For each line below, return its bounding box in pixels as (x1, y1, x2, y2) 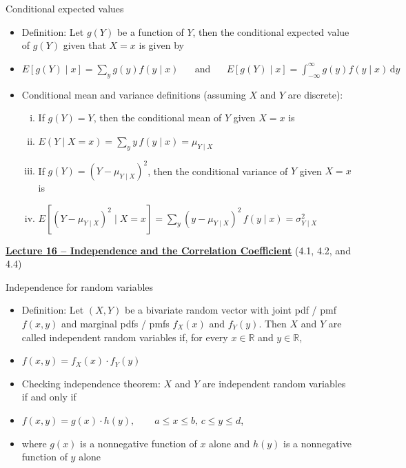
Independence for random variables (6, 279, 154, 294)
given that (63, 38, 106, 52)
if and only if (21, 389, 77, 404)
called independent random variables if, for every (21, 329, 228, 344)
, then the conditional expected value (192, 24, 349, 39)
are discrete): (287, 87, 343, 101)
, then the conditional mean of (93, 110, 222, 125)
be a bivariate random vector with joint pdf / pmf (125, 303, 336, 317)
